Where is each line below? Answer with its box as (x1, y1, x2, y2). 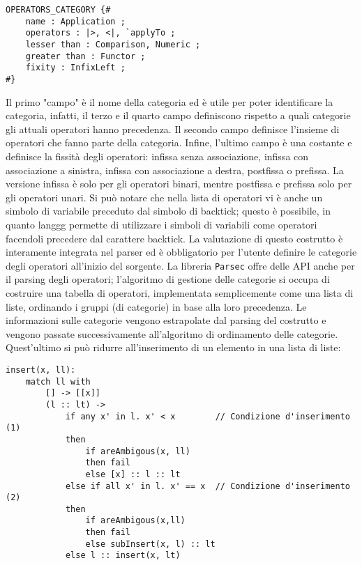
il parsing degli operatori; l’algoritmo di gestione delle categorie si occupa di (6, 272, 330, 286)
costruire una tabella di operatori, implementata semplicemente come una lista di (6, 285, 354, 300)
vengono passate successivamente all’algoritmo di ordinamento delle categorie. (6, 326, 338, 341)
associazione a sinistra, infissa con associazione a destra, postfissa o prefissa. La (6, 162, 344, 177)
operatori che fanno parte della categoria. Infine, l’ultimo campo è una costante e (6, 135, 352, 150)
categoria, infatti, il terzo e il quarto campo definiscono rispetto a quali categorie (6, 108, 351, 123)
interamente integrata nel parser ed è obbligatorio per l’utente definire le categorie (6, 245, 357, 259)
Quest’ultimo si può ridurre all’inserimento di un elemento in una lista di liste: (6, 340, 341, 355)
